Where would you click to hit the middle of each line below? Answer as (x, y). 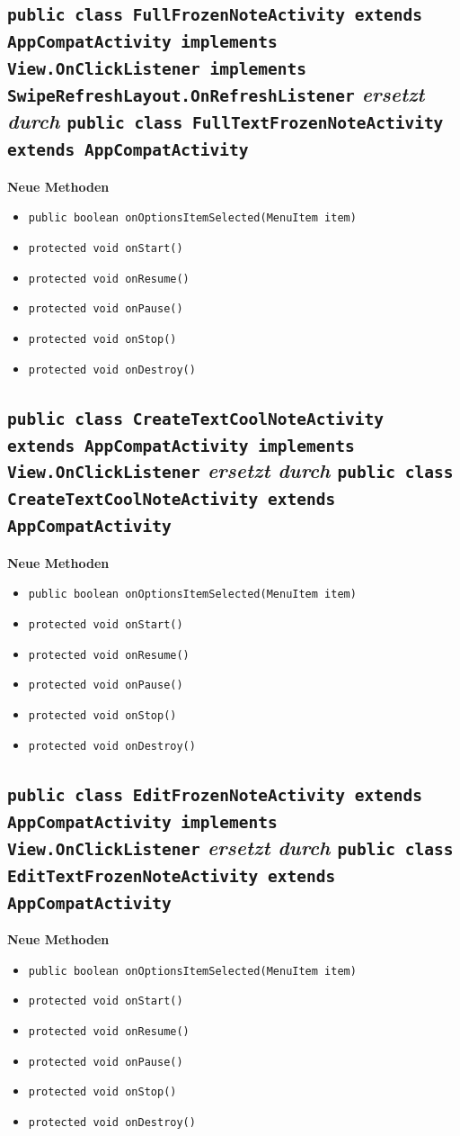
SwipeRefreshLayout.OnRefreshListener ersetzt (216, 94)
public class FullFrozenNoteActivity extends (215, 15)
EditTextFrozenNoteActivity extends (172, 876)
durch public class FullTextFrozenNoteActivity (226, 121)
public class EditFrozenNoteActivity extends (215, 795)
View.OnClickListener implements (157, 69)
